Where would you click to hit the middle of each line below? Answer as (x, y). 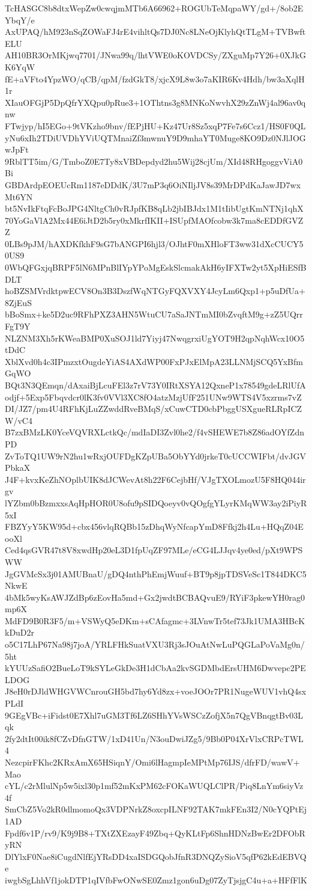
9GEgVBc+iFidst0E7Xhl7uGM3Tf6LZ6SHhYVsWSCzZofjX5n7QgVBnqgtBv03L (154, 715)
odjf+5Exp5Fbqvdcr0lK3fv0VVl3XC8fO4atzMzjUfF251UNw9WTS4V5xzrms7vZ (153, 397)
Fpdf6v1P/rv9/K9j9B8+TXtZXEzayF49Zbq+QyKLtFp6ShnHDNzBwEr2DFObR (155, 833)
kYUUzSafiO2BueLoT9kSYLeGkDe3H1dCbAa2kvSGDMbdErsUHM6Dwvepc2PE (155, 668)
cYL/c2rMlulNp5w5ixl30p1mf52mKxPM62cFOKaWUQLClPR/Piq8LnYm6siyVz (154, 786)
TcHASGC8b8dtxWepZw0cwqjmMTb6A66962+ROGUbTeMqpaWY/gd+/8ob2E (154, 8)
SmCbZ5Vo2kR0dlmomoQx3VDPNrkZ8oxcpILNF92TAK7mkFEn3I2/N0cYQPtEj (156, 809)
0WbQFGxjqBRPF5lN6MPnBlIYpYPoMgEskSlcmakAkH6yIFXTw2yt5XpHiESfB (156, 267)
